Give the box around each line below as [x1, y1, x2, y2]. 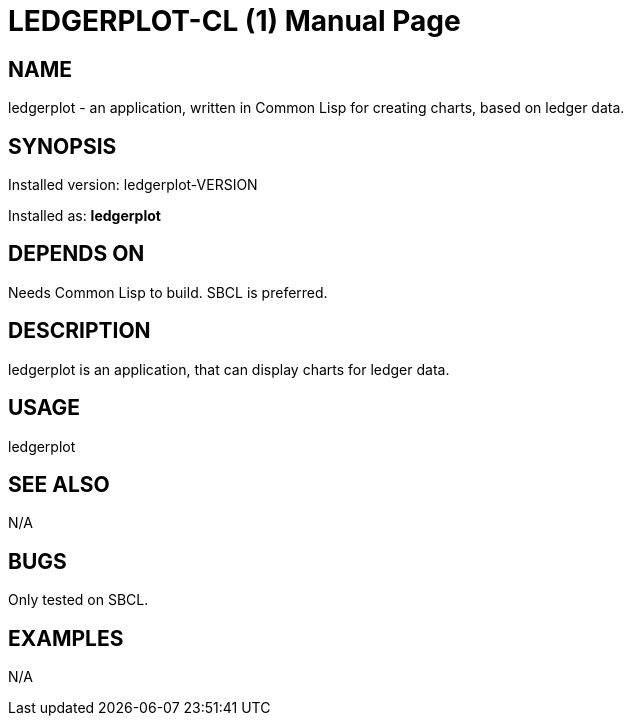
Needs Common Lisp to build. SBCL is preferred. [8, 283, 328, 301]
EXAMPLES [8, 625, 124, 651]
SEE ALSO [8, 471, 110, 497]
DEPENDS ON [8, 241, 145, 267]
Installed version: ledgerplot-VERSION [8, 176, 258, 194]
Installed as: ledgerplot [8, 207, 161, 225]
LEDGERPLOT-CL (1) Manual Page [8, 4, 461, 38]
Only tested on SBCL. [8, 591, 149, 609]
